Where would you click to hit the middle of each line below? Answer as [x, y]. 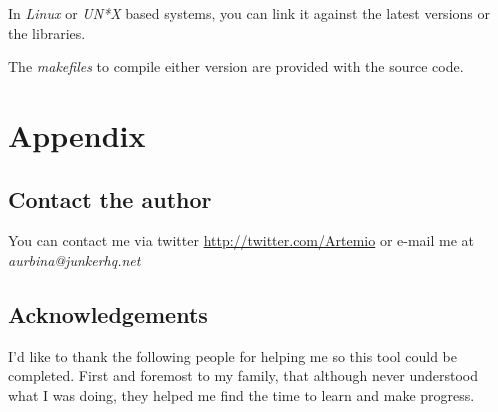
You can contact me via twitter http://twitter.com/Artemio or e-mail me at [241, 240]
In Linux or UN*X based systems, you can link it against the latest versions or [249, 13]
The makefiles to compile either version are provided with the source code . [236, 66]
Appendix [77, 134]
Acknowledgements [108, 313]
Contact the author [110, 198]
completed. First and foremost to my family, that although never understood [243, 375]
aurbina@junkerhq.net [74, 259]
